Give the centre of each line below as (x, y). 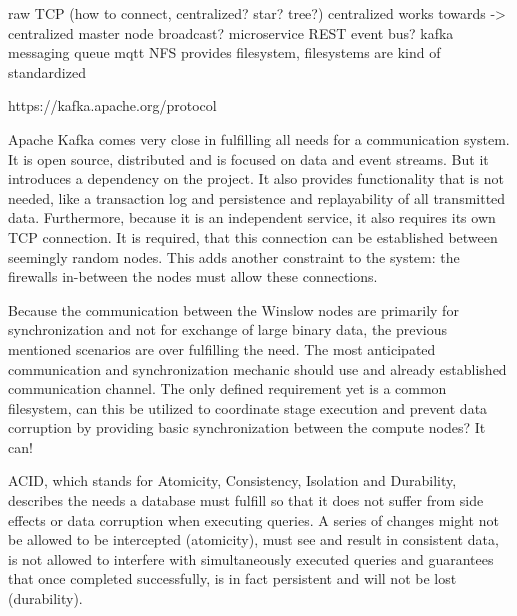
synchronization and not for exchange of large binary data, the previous (228, 329)
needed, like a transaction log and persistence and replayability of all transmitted (257, 197)
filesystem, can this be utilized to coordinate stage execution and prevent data (248, 407)
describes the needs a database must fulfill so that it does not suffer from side (246, 500)
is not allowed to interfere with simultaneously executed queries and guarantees (251, 558)
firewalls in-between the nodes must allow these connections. (193, 276)
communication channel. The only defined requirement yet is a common (227, 388)
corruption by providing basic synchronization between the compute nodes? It (247, 427)
